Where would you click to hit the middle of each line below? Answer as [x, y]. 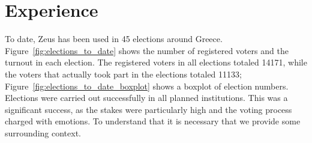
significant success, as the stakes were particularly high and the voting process [148, 109]
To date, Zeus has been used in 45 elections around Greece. [114, 39]
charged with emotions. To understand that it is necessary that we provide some [153, 121]
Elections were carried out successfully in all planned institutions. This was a [146, 98]
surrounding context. [43, 132]
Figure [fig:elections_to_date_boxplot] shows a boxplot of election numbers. [147, 86]
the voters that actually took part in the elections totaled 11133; [123, 74]
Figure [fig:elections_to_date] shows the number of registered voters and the [147, 50]
